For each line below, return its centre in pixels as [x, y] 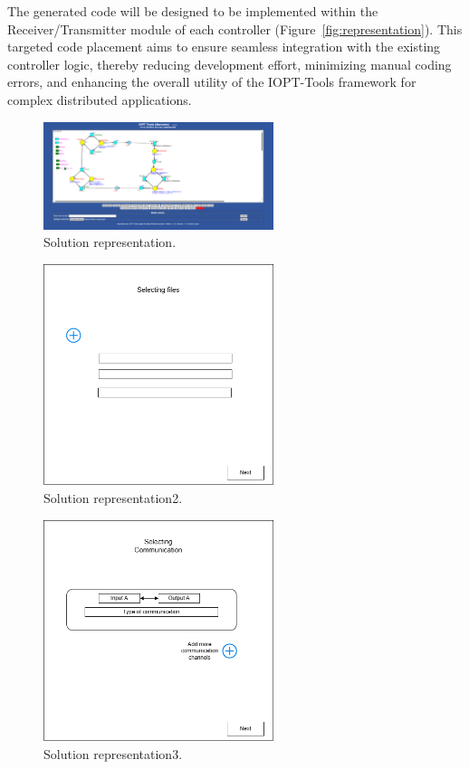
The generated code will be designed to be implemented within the [193, 11]
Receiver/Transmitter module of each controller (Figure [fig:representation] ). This [235, 28]
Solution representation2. [113, 498]
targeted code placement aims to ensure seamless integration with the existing [224, 47]
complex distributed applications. [100, 99]
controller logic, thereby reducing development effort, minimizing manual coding [230, 64]
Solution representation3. [113, 753]
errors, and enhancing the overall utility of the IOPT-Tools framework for [212, 82]
